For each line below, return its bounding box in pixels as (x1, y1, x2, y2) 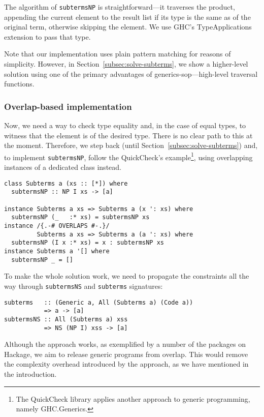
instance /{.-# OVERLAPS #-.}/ (4, 222, 110, 229)
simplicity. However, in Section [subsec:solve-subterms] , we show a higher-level (4, 58, 248, 69)
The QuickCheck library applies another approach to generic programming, (16, 393, 250, 404)
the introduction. (4, 368, 57, 379)
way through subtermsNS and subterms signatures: (4, 280, 163, 291)
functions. (4, 78, 35, 89)
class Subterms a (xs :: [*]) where (4, 180, 128, 187)
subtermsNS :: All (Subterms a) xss (4, 315, 128, 323)
